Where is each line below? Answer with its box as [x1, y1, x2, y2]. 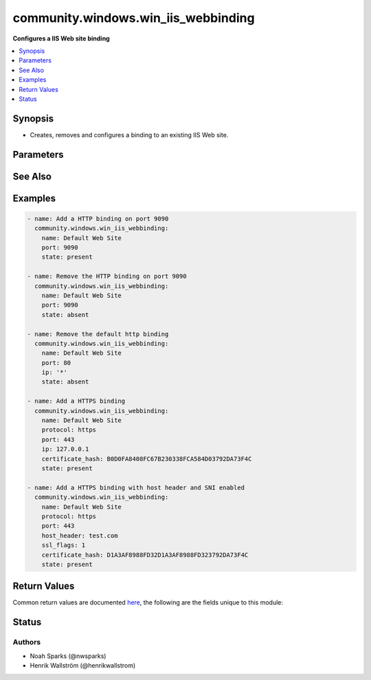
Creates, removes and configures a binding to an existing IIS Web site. [30, 130, 229, 139]
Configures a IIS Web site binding [12, 34, 110, 43]
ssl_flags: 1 [41, 541, 86, 549]
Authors [12, 637, 41, 647]
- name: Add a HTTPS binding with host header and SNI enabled [27, 484, 245, 491]
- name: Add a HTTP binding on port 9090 [27, 215, 169, 222]
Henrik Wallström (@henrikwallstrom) [30, 661, 136, 669]
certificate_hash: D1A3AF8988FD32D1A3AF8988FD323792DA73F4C [41, 551, 249, 559]
